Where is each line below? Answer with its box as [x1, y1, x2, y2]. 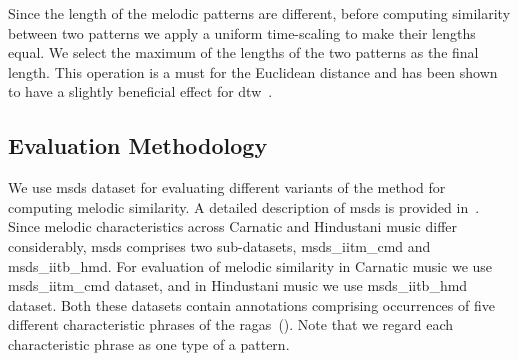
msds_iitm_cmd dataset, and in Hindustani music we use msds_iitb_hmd [8, 275, 468, 296]
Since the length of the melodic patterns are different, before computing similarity [8, 3, 511, 23]
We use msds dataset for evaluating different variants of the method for [8, 177, 446, 198]
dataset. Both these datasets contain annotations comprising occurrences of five [8, 294, 495, 315]
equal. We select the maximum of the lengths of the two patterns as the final [8, 42, 479, 63]
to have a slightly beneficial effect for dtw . [8, 81, 273, 102]
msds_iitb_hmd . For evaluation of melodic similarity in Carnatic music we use [8, 255, 493, 276]
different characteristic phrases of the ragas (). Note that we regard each [8, 314, 454, 335]
